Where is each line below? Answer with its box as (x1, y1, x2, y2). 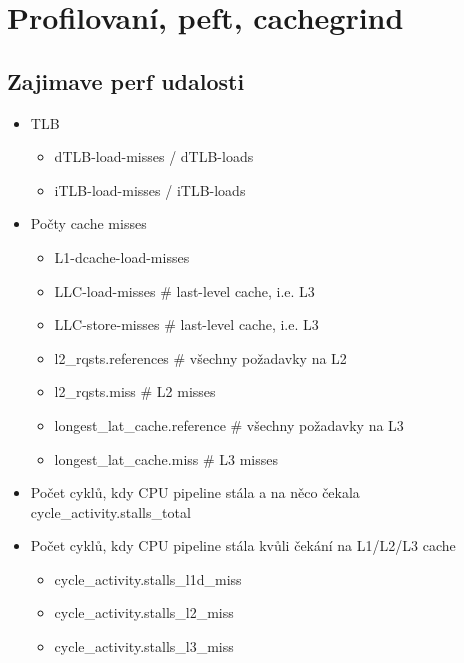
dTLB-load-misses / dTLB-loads (54, 146, 254, 167)
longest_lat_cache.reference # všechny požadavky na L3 (54, 414, 404, 435)
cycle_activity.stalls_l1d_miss (54, 568, 242, 589)
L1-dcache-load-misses (54, 246, 190, 267)
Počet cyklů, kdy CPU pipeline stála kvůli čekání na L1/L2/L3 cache (30, 535, 456, 556)
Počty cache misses (30, 213, 147, 234)
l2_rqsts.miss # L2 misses (54, 381, 216, 402)
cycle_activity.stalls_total (30, 501, 191, 522)
